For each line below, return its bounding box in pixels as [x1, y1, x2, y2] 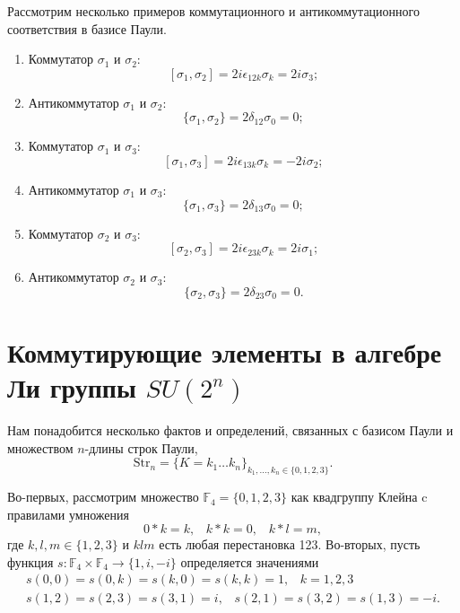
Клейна [378, 492, 418, 505]
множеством [7, 438, 74, 457]
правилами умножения [7, 504, 129, 523]
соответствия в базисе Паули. [7, 19, 167, 38]
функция [7, 552, 54, 571]
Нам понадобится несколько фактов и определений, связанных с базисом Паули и [7, 421, 454, 440]
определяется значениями [180, 552, 319, 571]
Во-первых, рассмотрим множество [7, 487, 199, 506]
